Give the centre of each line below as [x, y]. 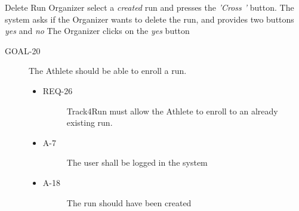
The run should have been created [129, 202]
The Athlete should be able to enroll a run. [108, 71]
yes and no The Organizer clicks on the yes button [97, 31]
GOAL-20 [23, 50]
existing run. [90, 122]
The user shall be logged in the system [137, 162]
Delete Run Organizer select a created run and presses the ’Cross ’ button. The [149, 7]
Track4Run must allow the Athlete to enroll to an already [172, 111]
